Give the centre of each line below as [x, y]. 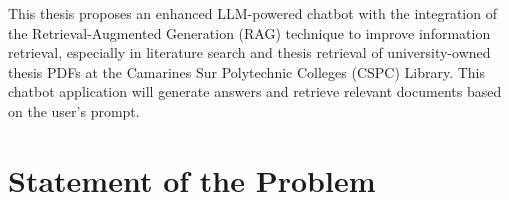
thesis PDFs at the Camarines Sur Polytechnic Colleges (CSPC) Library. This [247, 71]
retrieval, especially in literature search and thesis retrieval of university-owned [249, 52]
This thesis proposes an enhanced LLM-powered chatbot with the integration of [252, 13]
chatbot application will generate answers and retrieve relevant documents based [255, 91]
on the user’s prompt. [74, 110]
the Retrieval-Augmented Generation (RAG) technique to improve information [249, 32]
